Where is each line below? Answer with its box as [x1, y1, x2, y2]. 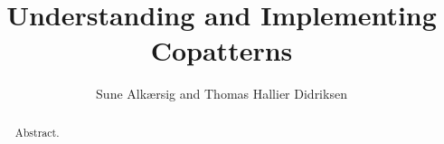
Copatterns [150, 32, 293, 69]
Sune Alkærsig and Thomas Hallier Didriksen [96, 84, 347, 103]
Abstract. [14, 124, 60, 139]
